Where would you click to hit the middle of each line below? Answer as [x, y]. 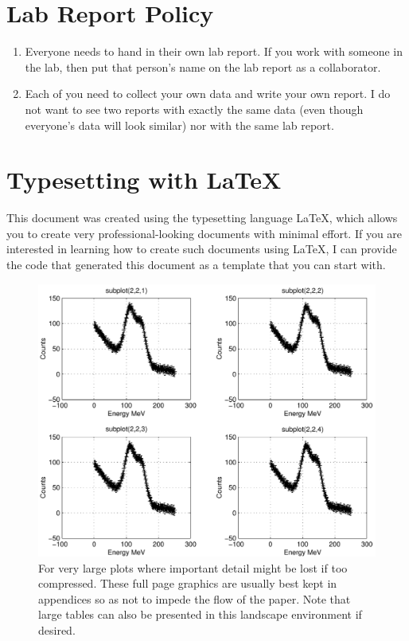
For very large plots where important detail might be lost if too [193, 567]
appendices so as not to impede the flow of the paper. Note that [195, 598]
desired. [57, 629]
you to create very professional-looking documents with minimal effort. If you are [204, 233]
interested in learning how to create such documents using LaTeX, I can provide [202, 249]
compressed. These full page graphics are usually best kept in [188, 583]
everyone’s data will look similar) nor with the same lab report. [179, 125]
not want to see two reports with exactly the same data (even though [194, 109]
